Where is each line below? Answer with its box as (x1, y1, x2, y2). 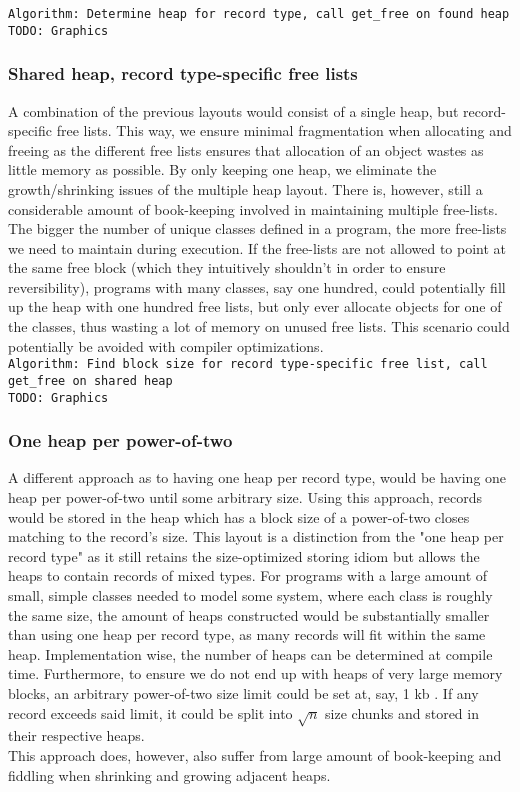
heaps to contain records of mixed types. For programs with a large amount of (8, 565, 488, 586)
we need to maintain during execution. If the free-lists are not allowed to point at (8, 237, 507, 258)
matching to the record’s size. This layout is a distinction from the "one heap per (8, 526, 504, 547)
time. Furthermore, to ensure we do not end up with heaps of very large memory (8, 663, 503, 684)
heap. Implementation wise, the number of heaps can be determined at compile (8, 643, 493, 664)
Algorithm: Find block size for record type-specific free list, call (8, 357, 488, 372)
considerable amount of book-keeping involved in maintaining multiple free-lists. (8, 198, 498, 219)
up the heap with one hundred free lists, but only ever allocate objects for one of (8, 296, 502, 317)
